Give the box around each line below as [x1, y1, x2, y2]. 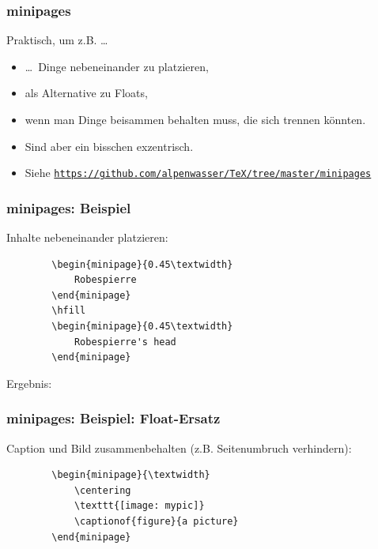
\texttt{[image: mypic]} [74, 500, 205, 512]
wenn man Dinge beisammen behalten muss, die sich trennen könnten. [25, 111, 366, 127]
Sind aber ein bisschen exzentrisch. [25, 137, 194, 154]
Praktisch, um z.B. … [6, 32, 108, 48]
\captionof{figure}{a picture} [74, 516, 239, 527]
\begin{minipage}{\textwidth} [51, 469, 210, 481]
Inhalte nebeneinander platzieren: [6, 229, 168, 246]
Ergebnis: [6, 374, 52, 391]
